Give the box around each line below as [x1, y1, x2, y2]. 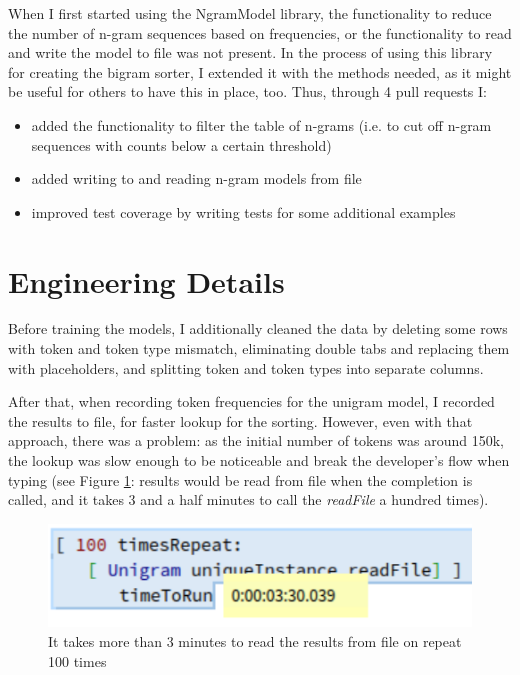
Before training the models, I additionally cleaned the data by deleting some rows [8, 318, 508, 339]
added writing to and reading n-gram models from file [31, 168, 362, 189]
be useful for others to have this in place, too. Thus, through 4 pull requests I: [8, 81, 487, 102]
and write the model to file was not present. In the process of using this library [8, 42, 493, 63]
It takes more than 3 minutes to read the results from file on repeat [48, 630, 462, 651]
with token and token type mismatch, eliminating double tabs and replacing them [8, 338, 510, 359]
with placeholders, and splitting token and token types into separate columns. [8, 357, 484, 378]
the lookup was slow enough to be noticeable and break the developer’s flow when [8, 450, 510, 471]
